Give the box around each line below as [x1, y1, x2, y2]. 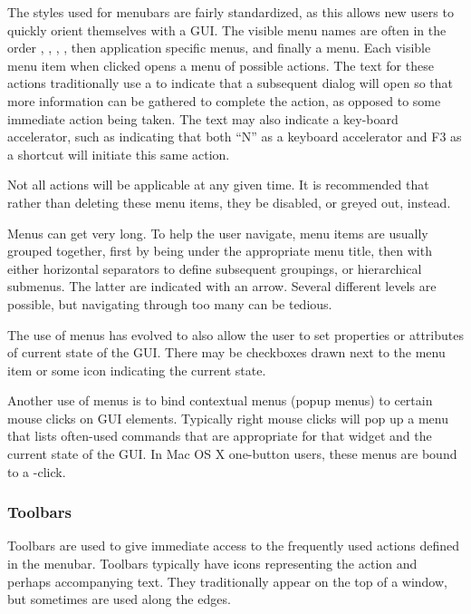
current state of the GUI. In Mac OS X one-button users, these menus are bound [7, 444, 457, 463]
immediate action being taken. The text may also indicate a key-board [7, 109, 399, 128]
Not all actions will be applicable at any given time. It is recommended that [7, 175, 429, 194]
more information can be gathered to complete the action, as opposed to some [7, 91, 441, 110]
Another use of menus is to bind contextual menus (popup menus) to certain [7, 391, 433, 410]
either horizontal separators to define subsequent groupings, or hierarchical [7, 258, 422, 278]
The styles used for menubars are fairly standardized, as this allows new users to [7, 3, 454, 21]
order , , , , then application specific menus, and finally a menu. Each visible [7, 38, 431, 57]
